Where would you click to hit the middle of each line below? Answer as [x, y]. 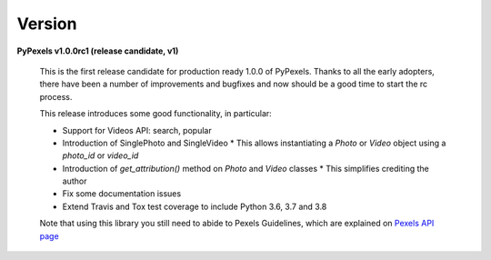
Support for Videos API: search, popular [137, 130]
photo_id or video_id [100, 155]
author [75, 181]
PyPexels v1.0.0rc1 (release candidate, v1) [98, 51]
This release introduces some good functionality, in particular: [155, 114]
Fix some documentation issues [122, 194]
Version [47, 24]
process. [56, 96]
